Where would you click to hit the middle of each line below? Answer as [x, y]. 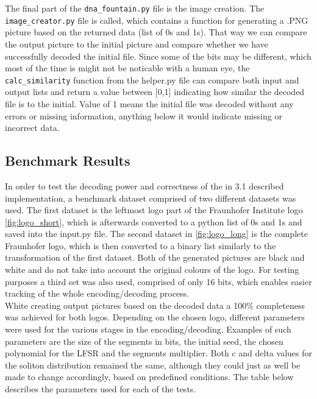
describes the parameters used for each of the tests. [101, 389]
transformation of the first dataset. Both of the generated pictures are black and [155, 257]
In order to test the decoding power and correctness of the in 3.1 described [144, 185]
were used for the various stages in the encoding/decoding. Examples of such [148, 329]
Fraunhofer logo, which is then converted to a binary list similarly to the [141, 245]
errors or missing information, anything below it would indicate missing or [144, 115]
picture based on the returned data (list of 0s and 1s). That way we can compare [156, 32]
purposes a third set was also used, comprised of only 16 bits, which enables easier [158, 281]
